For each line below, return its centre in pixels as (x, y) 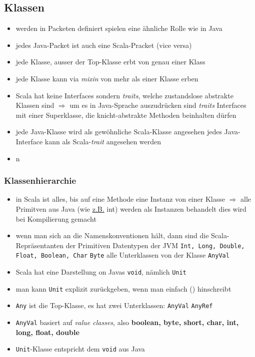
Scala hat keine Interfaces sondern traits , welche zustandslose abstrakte (124, 95)
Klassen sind (35, 105)
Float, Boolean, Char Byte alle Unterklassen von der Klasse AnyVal (122, 255)
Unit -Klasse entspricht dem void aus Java (80, 349)
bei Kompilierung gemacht (56, 218)
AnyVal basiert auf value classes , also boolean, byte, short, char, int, (127, 322)
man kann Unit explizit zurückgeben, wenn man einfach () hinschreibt (123, 288)
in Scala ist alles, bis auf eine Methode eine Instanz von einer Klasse (120, 199)
